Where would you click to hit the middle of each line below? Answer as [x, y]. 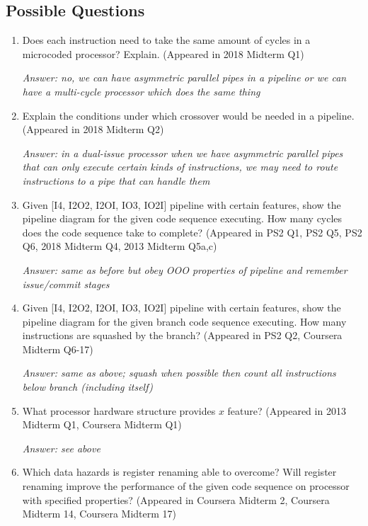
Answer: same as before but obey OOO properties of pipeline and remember [185, 269]
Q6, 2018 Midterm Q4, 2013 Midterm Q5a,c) [120, 246]
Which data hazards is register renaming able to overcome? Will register [179, 472]
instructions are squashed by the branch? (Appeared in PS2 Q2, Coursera [182, 335]
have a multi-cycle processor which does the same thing [141, 91]
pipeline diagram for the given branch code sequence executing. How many [184, 321]
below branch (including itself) [87, 387]
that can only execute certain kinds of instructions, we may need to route [180, 167]
